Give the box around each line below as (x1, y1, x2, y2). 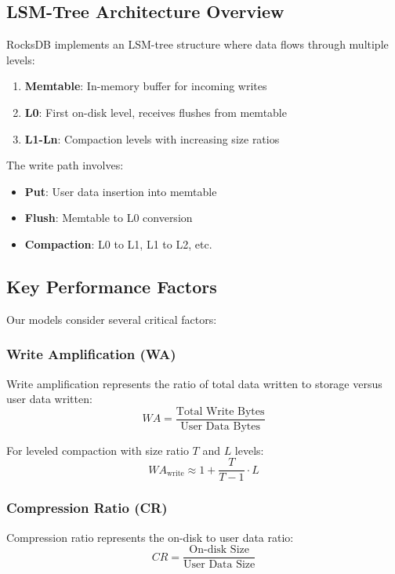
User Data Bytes (180, 420, 260, 432)
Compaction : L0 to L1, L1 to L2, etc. (24, 235, 212, 252)
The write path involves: (6, 157, 124, 173)
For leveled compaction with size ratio (6, 441, 189, 458)
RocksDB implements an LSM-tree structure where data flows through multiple (6, 36, 389, 53)
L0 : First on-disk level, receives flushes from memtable (24, 104, 287, 120)
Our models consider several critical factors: (6, 311, 217, 327)
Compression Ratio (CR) (6, 498, 168, 518)
